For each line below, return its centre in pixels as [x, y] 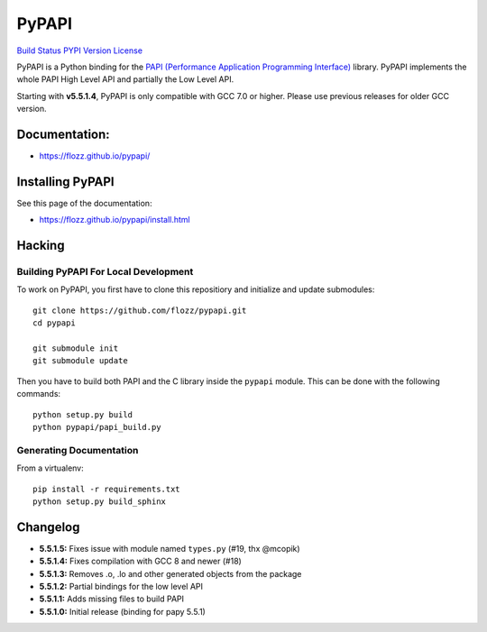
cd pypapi [54, 323]
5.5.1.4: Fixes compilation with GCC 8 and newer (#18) [141, 561]
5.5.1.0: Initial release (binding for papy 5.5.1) [123, 611]
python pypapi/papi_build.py [97, 427]
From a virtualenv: [51, 468]
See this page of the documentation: [84, 203]
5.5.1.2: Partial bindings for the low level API [121, 586]
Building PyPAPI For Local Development [105, 272]
